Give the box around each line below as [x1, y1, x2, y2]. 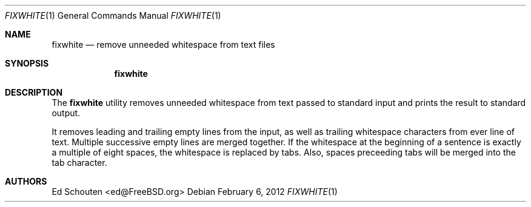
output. [52, 108, 81, 118]
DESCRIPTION [5, 87, 63, 97]
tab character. [52, 157, 107, 168]
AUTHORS [5, 176, 47, 186]
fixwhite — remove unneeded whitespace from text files [52, 39, 275, 50]
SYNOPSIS [5, 58, 49, 68]
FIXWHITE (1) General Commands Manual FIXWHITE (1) [5, 10, 221, 21]
